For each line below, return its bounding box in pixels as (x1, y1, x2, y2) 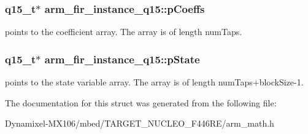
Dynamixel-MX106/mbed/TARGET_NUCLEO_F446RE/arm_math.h (5, 117, 274, 130)
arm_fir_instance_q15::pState (44, 51, 200, 66)
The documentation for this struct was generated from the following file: (5, 96, 277, 109)
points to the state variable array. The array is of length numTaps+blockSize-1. (5, 76, 304, 89)
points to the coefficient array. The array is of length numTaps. (5, 25, 242, 38)
